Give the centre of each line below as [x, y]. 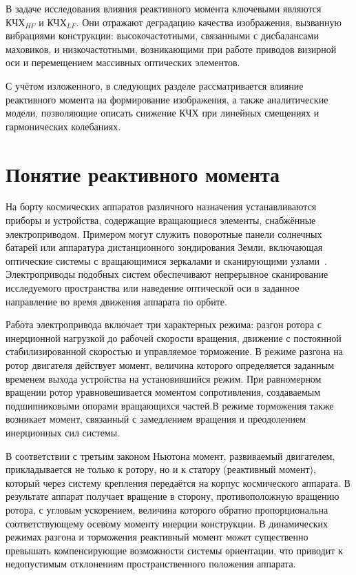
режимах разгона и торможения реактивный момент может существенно [157, 537]
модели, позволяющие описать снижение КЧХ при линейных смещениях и [163, 113]
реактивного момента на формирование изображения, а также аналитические [167, 99]
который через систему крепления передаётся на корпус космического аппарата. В [178, 482]
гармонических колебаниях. [63, 126]
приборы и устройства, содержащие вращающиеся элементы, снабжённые [161, 220]
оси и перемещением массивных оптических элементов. [123, 62]
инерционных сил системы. [63, 432]
